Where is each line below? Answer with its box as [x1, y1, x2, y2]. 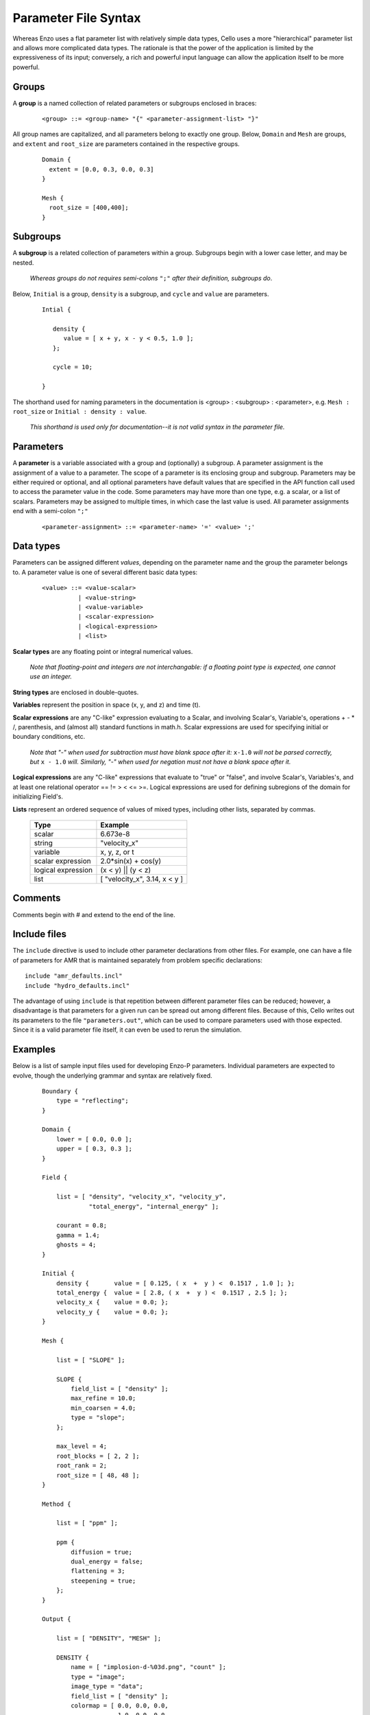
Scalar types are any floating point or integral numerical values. [12, 647, 193, 655]
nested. [12, 258, 34, 267]
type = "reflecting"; [56, 1097, 129, 1104]
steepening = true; [71, 1576, 136, 1585]
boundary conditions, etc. [12, 733, 86, 741]
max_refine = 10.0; [71, 1395, 136, 1402]
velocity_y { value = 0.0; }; [56, 1308, 169, 1316]
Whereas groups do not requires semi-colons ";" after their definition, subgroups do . [29, 274, 273, 283]
